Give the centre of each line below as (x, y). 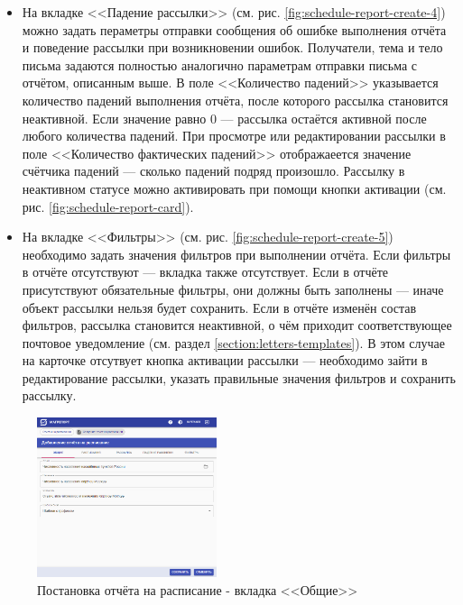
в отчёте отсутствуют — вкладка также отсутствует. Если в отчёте (205, 272)
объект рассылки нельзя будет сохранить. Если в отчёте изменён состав (219, 307)
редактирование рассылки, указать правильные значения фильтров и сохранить (239, 377)
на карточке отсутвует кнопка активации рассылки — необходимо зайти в (225, 360)
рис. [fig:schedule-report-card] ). (108, 206)
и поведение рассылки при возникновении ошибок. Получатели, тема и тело (232, 47)
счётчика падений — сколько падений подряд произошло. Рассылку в (213, 171)
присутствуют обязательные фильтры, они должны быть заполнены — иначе (233, 289)
